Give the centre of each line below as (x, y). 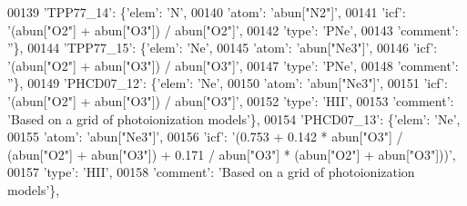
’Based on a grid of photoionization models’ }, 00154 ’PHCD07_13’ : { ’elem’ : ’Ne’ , (234, 118)
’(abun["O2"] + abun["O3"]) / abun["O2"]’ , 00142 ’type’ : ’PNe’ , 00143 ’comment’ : (233, 29)
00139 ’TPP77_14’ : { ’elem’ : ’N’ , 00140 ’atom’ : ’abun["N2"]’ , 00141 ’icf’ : (207, 12)
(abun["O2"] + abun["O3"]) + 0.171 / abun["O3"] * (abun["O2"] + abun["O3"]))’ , (232, 154)
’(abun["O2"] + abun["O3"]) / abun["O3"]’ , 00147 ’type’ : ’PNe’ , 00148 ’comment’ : (233, 65)
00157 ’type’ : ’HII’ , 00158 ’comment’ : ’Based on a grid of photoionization (211, 172)
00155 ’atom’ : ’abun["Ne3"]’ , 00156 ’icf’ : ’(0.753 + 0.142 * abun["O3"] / (205, 137)
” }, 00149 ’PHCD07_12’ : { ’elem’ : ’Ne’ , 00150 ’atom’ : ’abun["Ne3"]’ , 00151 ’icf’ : (228, 83)
